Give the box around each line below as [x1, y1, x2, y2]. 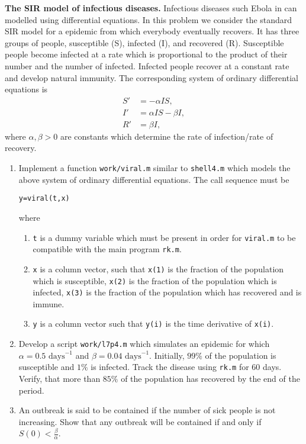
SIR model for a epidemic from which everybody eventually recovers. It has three [5, 25, 299, 37]
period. [18, 384, 44, 396]
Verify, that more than [18, 372, 101, 384]
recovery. [5, 141, 37, 154]
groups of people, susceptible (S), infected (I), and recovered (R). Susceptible [5, 36, 284, 49]
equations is [5, 83, 48, 95]
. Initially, [149, 349, 185, 361]
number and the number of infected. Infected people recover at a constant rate [5, 59, 289, 72]
